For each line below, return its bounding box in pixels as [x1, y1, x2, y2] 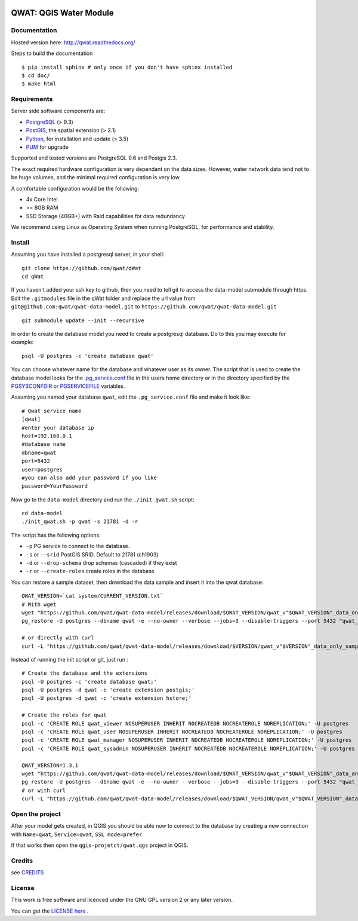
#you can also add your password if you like [21, 474, 158, 481]
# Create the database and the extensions [21, 670, 148, 677]
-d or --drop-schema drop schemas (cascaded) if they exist [26, 559, 177, 567]
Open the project [11, 810, 61, 818]
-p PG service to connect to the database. [26, 543, 130, 550]
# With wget [21, 601, 57, 608]
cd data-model [21, 510, 63, 517]
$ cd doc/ [21, 72, 50, 79]
